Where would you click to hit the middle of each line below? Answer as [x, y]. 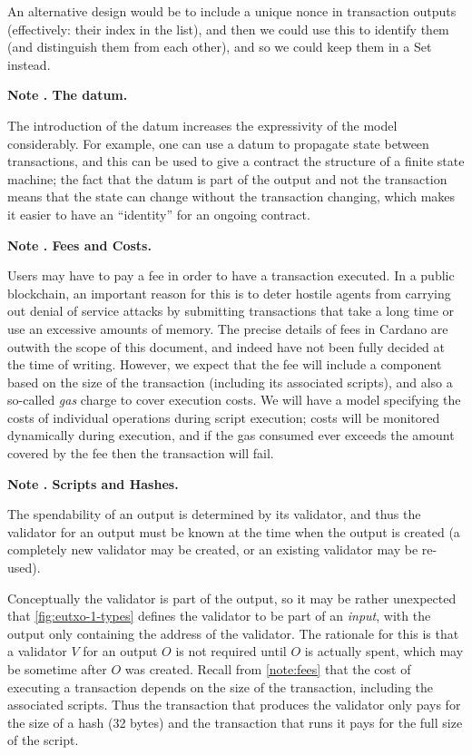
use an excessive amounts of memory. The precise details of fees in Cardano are [228, 328]
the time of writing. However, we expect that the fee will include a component [225, 364]
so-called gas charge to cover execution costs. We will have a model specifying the [234, 400]
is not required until [231, 651]
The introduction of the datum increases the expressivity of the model [202, 125]
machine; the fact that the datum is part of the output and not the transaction [227, 178]
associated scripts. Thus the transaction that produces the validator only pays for [234, 705]
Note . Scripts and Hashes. [93, 483]
